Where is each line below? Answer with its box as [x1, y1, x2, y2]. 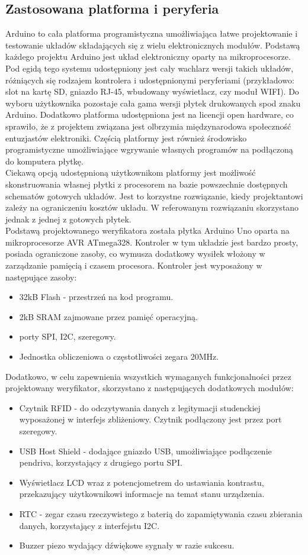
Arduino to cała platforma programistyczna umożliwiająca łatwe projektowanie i [5, 27, 298, 40]
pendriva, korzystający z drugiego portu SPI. [19, 456, 182, 469]
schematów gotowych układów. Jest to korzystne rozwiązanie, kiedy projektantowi [5, 189, 303, 202]
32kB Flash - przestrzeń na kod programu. [19, 291, 174, 303]
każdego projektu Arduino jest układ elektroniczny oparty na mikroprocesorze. [5, 50, 291, 63]
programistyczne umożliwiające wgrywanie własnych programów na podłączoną [5, 143, 293, 156]
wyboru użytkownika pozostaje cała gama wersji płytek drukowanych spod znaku [5, 96, 301, 109]
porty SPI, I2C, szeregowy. [19, 330, 116, 343]
